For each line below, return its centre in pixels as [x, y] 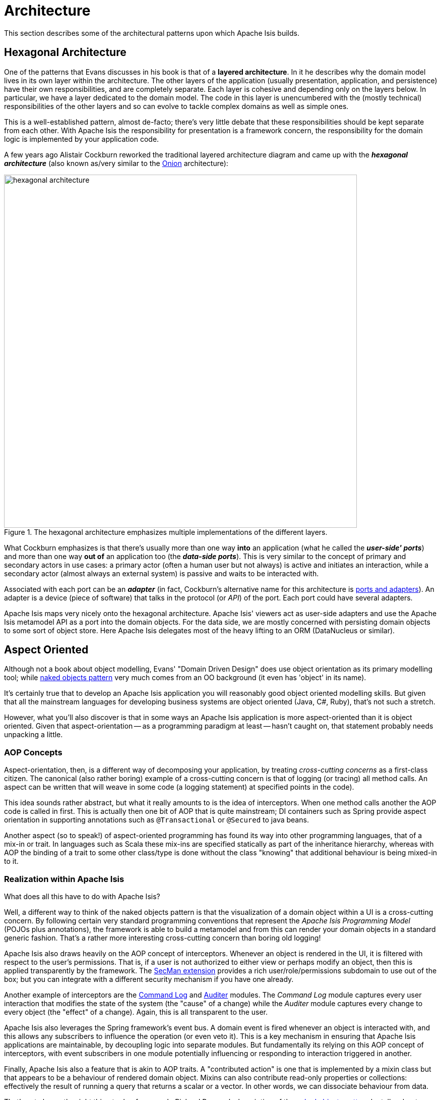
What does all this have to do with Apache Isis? [82, 896]
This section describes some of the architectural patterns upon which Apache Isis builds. [152, 33]
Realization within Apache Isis [64, 879]
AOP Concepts [33, 752]
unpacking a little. [34, 735]
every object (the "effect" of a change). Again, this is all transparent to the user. [136, 1012]
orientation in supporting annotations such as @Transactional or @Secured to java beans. [156, 820]
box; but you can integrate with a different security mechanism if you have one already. [149, 979]
